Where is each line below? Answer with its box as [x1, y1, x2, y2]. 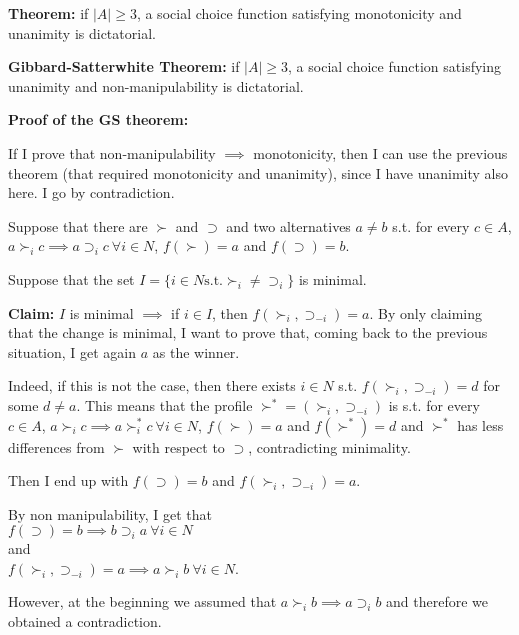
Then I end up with [8, 470, 129, 491]
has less [457, 414, 504, 435]
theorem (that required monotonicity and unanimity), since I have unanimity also [8, 162, 509, 183]
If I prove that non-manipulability [8, 142, 216, 163]
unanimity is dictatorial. [8, 22, 156, 43]
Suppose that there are [8, 215, 148, 236]
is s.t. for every [388, 394, 480, 415]
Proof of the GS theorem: [8, 109, 189, 130]
